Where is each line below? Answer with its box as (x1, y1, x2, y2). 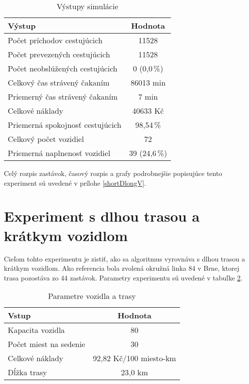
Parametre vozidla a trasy (48, 290, 136, 302)
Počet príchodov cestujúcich (8, 35, 103, 46)
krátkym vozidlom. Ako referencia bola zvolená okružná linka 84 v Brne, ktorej (4, 263, 239, 273)
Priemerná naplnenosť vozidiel (8, 147, 111, 158)
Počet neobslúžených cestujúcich (8, 63, 117, 74)
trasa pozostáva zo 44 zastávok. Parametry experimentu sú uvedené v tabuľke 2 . (4, 272, 243, 282)
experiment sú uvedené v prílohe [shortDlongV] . (4, 177, 146, 188)
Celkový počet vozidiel (8, 133, 84, 144)
